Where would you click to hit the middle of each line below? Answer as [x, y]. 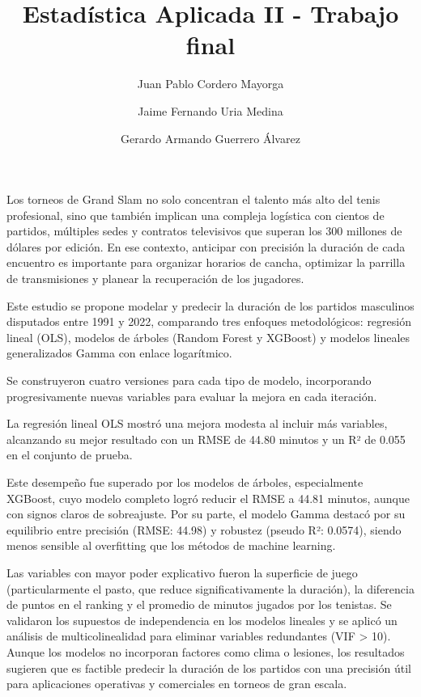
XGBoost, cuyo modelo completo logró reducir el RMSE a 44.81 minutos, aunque [208, 498]
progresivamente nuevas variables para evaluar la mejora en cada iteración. [192, 396]
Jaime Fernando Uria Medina [210, 110]
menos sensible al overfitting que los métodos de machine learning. [171, 545]
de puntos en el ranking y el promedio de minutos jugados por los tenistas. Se [199, 604]
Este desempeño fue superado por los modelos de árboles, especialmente [185, 482]
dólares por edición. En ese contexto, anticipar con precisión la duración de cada [206, 246]
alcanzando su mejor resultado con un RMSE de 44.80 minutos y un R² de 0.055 [206, 439]
